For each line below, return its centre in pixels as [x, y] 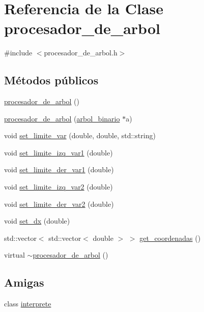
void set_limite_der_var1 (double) [59, 169]
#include [18, 53]
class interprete [28, 304]
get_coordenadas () [170, 238]
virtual [14, 255]
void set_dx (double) [37, 221]
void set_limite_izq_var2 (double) [59, 187]
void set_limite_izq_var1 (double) [59, 152]
